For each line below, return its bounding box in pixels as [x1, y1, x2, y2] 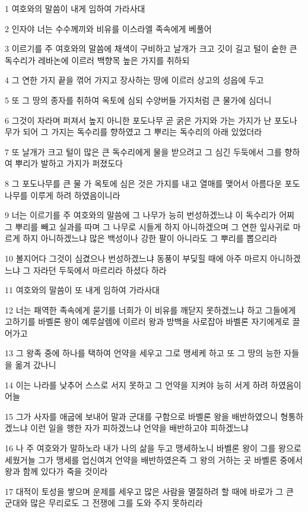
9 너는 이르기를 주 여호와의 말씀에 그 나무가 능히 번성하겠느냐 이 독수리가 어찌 [5, 209, 294, 221]
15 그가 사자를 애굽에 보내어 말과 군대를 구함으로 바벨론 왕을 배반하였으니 [5, 410, 278, 422]
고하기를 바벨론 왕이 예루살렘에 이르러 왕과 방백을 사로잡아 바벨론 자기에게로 [5, 315, 290, 328]
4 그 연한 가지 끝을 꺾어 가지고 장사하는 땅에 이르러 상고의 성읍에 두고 [5, 74, 264, 86]
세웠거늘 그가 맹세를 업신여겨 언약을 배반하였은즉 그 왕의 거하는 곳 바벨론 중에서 [5, 453, 303, 466]
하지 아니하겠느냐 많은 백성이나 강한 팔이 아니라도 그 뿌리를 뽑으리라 [23, 232, 277, 244]
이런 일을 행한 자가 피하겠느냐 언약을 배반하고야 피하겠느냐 [30, 422, 249, 434]
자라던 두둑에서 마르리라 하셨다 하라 [33, 263, 167, 276]
